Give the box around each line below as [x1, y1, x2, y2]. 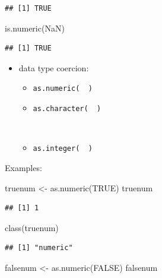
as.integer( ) [33, 144, 93, 153]
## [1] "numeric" [5, 244, 73, 252]
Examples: [5, 161, 42, 173]
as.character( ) [33, 105, 101, 113]
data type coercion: [18, 61, 89, 74]
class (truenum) [5, 221, 59, 233]
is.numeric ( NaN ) [5, 21, 65, 34]
